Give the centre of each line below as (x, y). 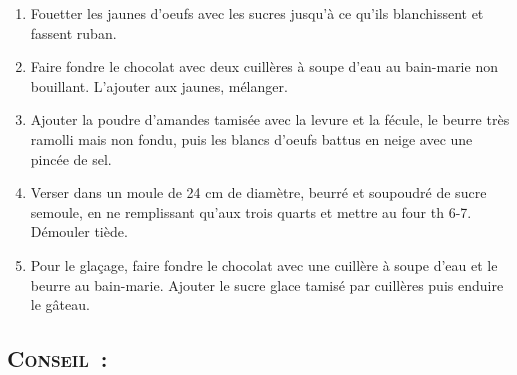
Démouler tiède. (79, 231)
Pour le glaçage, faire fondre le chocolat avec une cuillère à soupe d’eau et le (264, 264)
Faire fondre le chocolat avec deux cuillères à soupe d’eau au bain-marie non (264, 66)
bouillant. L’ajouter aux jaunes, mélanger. (159, 85)
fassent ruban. (73, 32)
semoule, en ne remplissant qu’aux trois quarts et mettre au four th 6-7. (251, 211)
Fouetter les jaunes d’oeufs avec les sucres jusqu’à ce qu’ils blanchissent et (257, 13)
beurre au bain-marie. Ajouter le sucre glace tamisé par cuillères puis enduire (267, 284)
